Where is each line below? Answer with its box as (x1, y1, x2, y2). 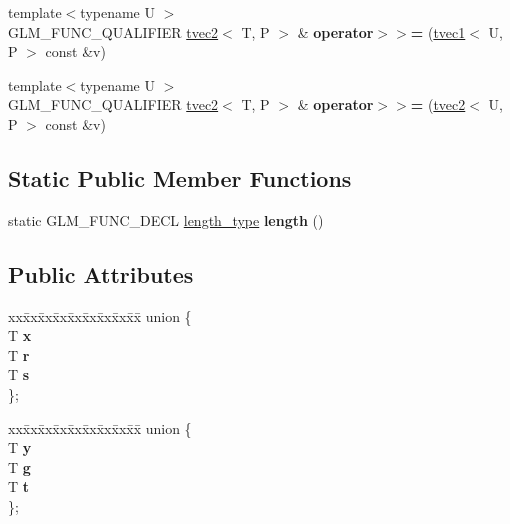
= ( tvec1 (410, 21, 466, 42)
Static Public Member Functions (8, 162, 352, 193)
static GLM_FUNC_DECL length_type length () (8, 209, 324, 230)
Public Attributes (8, 258, 194, 289)
